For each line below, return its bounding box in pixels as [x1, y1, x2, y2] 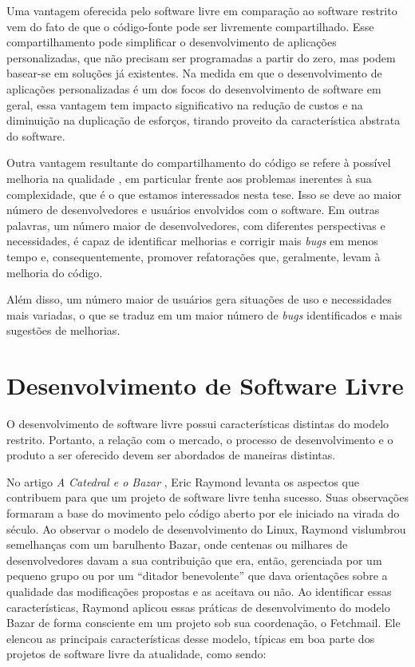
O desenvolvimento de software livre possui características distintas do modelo [6, 415, 389, 431]
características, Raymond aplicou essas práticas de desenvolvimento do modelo [6, 598, 390, 615]
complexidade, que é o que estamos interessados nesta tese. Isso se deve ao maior [6, 185, 401, 202]
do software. [6, 127, 65, 144]
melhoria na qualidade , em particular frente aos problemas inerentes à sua [6, 169, 372, 186]
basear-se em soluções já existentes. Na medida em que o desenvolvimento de [6, 65, 382, 81]
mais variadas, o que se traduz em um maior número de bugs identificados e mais [6, 306, 402, 323]
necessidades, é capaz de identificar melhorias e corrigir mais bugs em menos [6, 232, 378, 249]
